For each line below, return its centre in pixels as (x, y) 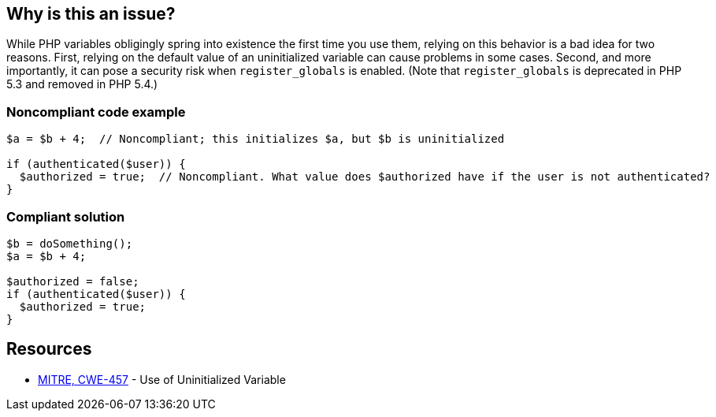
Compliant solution (66, 216)
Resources (49, 349)
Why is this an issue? (91, 14)
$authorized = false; (73, 281)
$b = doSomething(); (70, 243)
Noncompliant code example (96, 112)
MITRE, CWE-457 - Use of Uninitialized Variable (162, 379)
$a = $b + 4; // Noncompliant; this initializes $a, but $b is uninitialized (256, 139)
